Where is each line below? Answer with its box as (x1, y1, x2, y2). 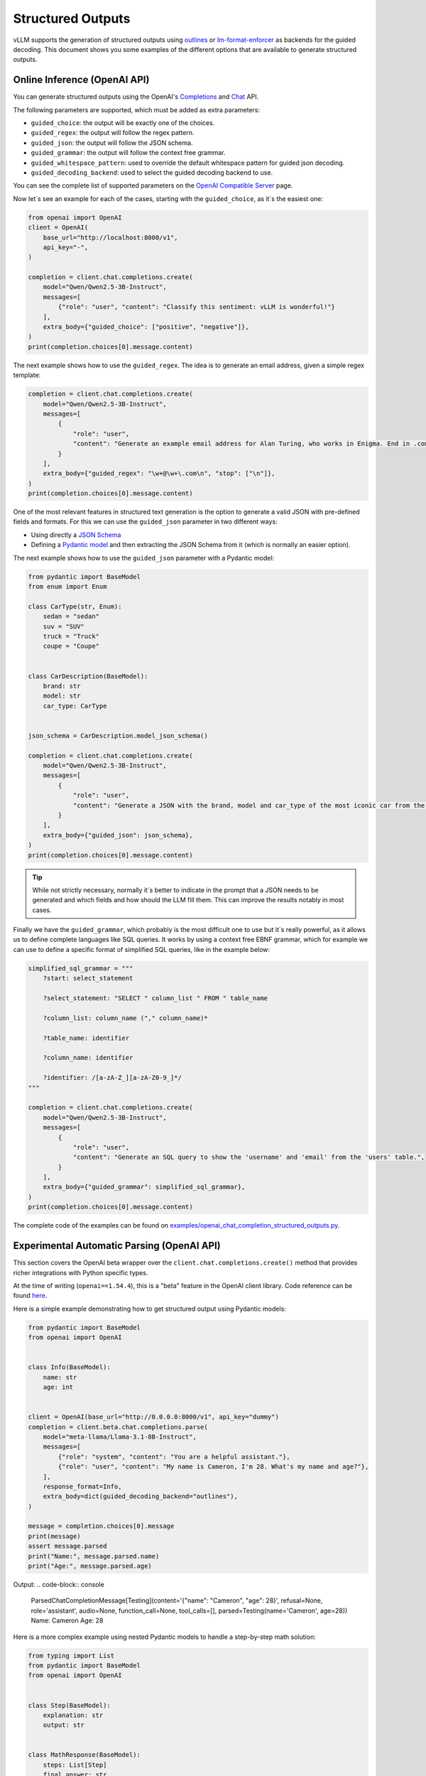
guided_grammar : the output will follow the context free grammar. (31, 148, 226, 157)
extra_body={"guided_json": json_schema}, (43, 831, 193, 839)
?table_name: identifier (43, 1034, 130, 1042)
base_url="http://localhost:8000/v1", (43, 233, 178, 242)
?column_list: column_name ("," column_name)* (43, 1014, 209, 1022)
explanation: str (43, 1711, 104, 1719)
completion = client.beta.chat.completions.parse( (28, 1423, 209, 1431)
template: (13, 371, 41, 379)
